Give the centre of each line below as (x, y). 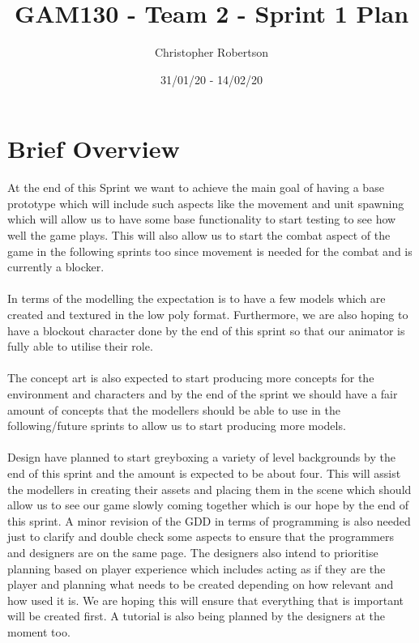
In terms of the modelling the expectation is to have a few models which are (197, 298)
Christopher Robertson (212, 52)
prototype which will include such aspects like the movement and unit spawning (206, 203)
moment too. (39, 631)
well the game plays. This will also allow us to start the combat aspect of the (199, 235)
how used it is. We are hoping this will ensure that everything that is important (206, 600)
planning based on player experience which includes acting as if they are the (197, 568)
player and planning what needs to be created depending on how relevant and (201, 584)
